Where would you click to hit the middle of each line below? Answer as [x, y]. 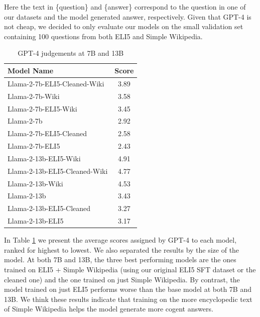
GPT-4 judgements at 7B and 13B [71, 53]
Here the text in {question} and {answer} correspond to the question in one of [125, 7]
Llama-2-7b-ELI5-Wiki [42, 108]
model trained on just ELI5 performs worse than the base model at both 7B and [128, 289]
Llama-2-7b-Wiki [34, 96]
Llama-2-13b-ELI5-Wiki [44, 158]
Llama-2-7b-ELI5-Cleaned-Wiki [56, 83]
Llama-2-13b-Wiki [35, 183]
